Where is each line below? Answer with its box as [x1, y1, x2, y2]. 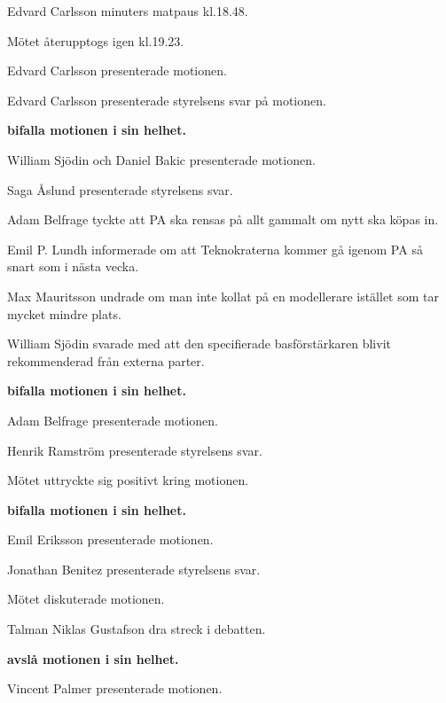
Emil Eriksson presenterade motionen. [7, 530, 214, 549]
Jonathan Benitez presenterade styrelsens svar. [7, 559, 261, 578]
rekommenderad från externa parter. [7, 351, 205, 370]
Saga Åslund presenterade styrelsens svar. [7, 180, 233, 199]
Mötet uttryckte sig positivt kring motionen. [7, 471, 249, 489]
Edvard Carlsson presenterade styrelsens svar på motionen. [7, 90, 326, 109]
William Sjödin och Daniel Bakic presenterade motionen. [7, 150, 316, 168]
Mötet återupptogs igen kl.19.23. [7, 31, 184, 50]
